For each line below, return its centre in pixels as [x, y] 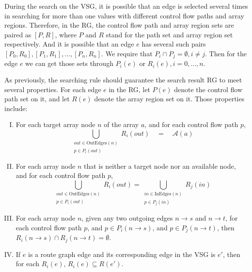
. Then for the [226, 53]
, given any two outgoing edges [127, 218]
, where [66, 34]
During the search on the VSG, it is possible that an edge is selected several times [126, 6]
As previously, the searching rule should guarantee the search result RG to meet [123, 80]
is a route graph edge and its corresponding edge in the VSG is [122, 254]
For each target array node [55, 124]
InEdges [163, 194]
